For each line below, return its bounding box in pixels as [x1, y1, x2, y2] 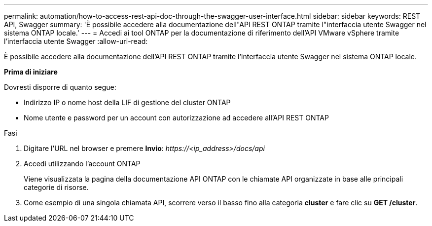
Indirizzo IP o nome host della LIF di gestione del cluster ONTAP [24, 98, 231, 107]
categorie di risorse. [24, 183, 89, 191]
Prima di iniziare [4, 68, 58, 76]
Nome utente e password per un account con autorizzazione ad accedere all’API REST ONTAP [24, 113, 329, 122]
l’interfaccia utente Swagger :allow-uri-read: [4, 37, 148, 45]
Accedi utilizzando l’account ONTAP [24, 159, 141, 168]
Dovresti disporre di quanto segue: [4, 83, 116, 91]
